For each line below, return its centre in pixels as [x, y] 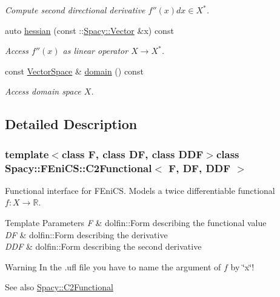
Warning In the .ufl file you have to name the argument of [113, 266]
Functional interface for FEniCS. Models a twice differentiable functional [140, 190]
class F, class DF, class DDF [132, 154]
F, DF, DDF [200, 168]
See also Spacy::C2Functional [59, 287]
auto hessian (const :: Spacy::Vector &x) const [89, 30]
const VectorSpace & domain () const [74, 71]
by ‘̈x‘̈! [242, 266]
